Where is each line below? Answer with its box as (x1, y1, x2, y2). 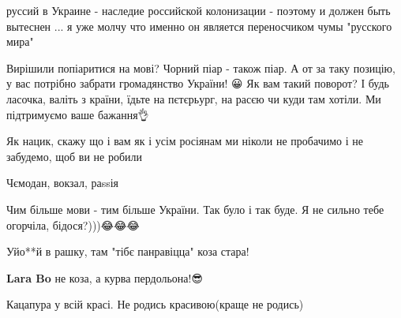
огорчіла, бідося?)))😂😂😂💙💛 (6, 216, 146, 233)
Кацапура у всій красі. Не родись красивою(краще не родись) (6, 296, 304, 312)
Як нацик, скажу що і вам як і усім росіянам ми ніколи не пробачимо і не (6, 133, 363, 149)
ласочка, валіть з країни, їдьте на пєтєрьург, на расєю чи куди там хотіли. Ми (6, 90, 381, 107)
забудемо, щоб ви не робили (6, 148, 142, 164)
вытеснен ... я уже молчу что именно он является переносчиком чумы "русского (6, 17, 392, 34)
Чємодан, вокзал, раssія (6, 174, 119, 191)
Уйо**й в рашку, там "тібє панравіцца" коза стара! (6, 243, 249, 260)
